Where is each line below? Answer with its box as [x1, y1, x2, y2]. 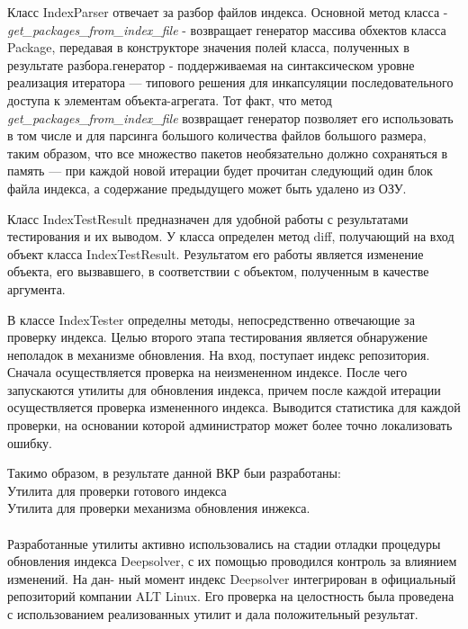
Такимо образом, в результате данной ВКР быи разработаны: [7, 463, 341, 482]
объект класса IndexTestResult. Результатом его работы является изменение [7, 244, 424, 263]
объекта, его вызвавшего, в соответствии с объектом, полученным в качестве [7, 262, 429, 281]
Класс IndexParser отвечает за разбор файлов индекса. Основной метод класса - [7, 3, 448, 21]
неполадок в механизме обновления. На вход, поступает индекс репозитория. [7, 345, 430, 364]
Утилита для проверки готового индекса [7, 481, 227, 499]
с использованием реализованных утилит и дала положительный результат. [7, 605, 418, 623]
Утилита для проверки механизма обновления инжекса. [7, 499, 310, 517]
